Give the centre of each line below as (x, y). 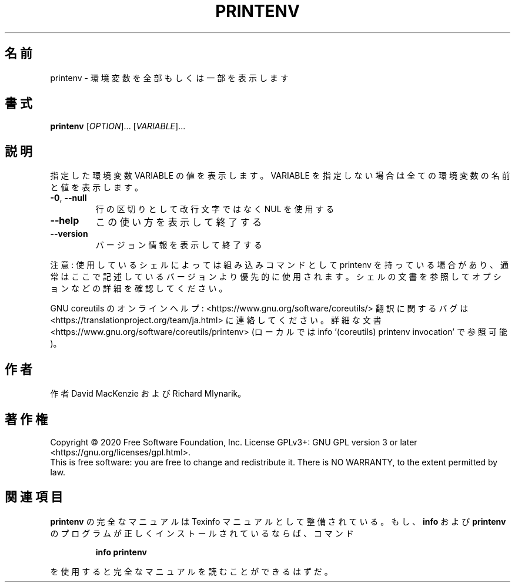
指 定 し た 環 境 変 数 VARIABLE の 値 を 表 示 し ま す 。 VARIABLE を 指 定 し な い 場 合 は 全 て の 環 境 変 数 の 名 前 (280, 176)
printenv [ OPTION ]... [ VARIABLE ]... (118, 126)
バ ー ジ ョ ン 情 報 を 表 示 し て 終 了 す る (179, 245)
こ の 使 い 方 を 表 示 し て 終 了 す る (179, 222)
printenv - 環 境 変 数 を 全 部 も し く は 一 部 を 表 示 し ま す (169, 78)
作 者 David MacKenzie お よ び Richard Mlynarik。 (148, 394)
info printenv (121, 552)
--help (65, 221)
